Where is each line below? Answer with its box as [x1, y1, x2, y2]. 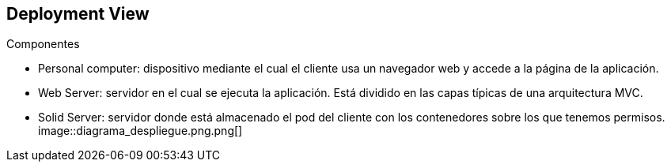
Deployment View [6, 4, 150, 24]
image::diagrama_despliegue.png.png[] [38, 124, 243, 138]
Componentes [6, 37, 80, 51]
